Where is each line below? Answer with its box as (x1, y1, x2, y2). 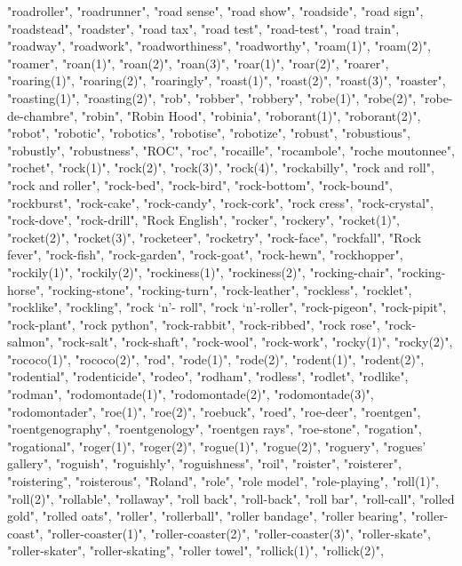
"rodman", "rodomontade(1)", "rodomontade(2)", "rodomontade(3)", (7, 385, 374, 403)
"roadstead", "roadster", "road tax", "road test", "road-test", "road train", (7, 19, 400, 37)
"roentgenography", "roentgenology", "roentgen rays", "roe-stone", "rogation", (7, 419, 422, 438)
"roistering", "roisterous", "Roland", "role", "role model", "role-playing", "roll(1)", (7, 472, 439, 490)
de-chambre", (7, 106, 78, 124)
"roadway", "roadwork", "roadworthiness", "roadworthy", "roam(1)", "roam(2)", (7, 36, 431, 55)
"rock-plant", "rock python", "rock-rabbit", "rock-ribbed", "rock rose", (7, 315, 380, 333)
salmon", (7, 332, 53, 351)
